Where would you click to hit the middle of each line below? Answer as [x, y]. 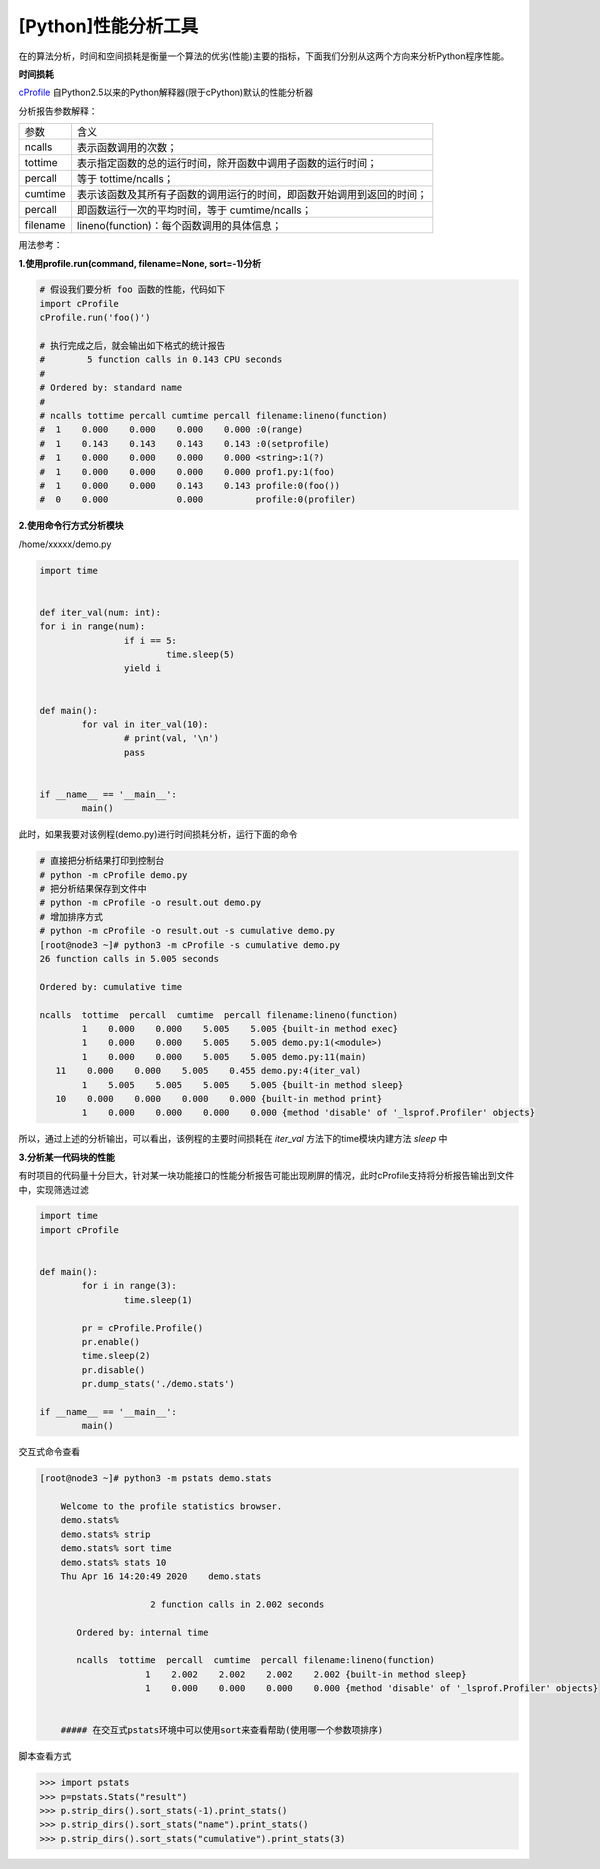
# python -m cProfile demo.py [113, 874]
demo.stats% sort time [116, 1548]
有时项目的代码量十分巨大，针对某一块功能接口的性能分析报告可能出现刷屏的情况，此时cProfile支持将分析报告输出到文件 [266, 1176]
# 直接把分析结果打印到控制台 [102, 861]
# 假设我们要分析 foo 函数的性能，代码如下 [132, 289]
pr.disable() [113, 1369]
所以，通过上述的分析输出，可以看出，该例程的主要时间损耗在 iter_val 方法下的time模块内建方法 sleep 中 [233, 1139]
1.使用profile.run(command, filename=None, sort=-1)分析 [140, 263]
